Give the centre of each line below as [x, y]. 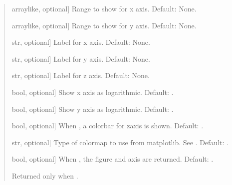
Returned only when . [45, 175]
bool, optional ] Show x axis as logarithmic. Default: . [93, 92]
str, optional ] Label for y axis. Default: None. [81, 58]
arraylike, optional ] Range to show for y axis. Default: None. [104, 25]
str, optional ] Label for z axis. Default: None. [81, 75]
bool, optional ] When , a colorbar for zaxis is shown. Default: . [108, 126]
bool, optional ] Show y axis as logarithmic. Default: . [93, 109]
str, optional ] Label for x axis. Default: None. [81, 42]
